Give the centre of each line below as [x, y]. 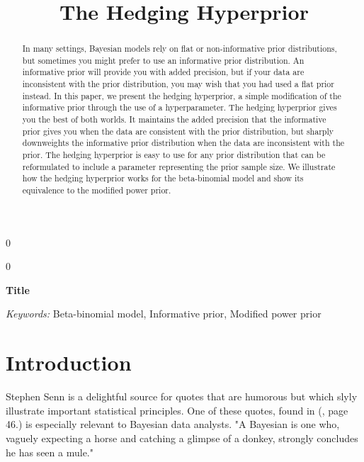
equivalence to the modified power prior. [97, 190]
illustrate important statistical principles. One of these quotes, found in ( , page [177, 410]
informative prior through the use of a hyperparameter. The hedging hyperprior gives [180, 107]
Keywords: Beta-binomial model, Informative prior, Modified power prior [164, 314]
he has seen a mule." [50, 452]
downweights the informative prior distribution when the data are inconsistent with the [183, 143]
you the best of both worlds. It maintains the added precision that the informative [174, 119]
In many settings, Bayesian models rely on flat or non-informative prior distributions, [180, 49]
